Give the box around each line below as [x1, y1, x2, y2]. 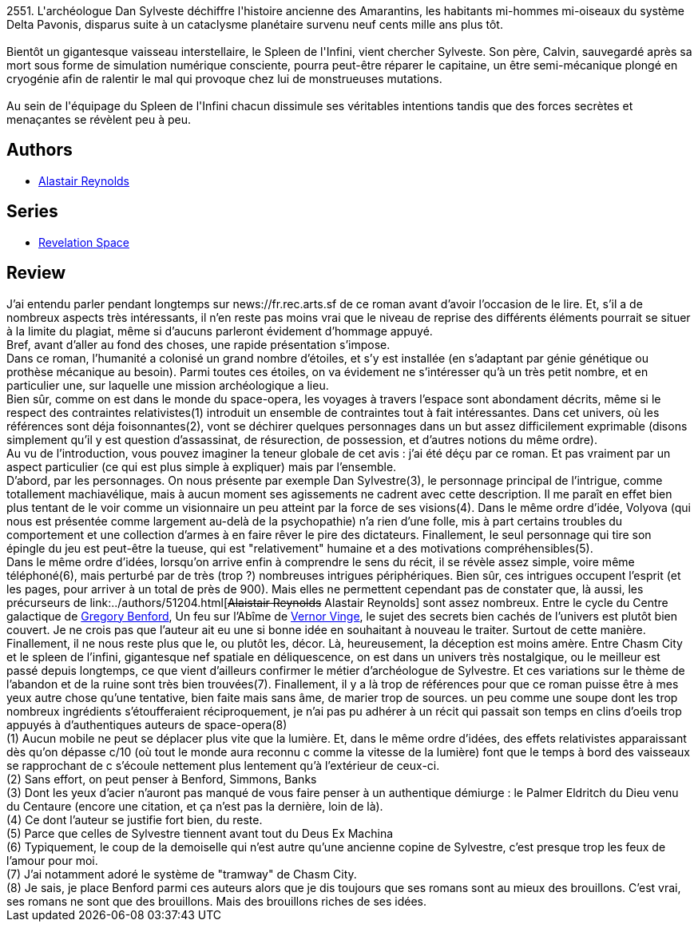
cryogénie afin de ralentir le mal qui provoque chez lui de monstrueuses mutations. [6, 72, 442, 85]
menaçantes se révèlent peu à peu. [6, 113, 192, 126]
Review [6, 263, 66, 284]
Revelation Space [38, 235, 129, 249]
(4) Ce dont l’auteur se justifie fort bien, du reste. [6, 812, 263, 827]
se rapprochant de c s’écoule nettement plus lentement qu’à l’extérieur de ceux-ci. [6, 758, 440, 772]
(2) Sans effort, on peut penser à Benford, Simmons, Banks [6, 771, 317, 786]
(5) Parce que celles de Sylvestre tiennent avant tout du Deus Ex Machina [6, 826, 394, 840]
